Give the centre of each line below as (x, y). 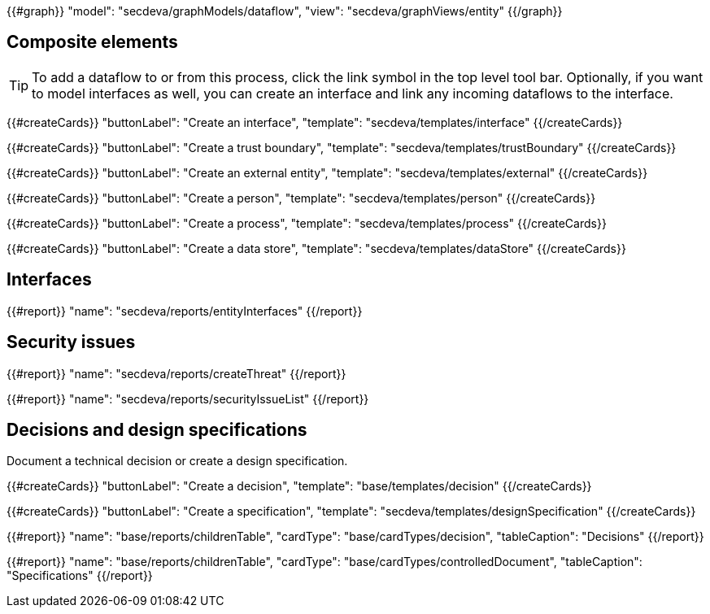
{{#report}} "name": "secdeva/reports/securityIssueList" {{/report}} (188, 398)
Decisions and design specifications (157, 429)
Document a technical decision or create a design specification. (177, 461)
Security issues (71, 342)
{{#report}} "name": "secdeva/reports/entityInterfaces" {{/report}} (185, 311)
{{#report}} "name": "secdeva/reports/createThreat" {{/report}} (176, 373)
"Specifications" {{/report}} (80, 576)
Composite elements (92, 42)
